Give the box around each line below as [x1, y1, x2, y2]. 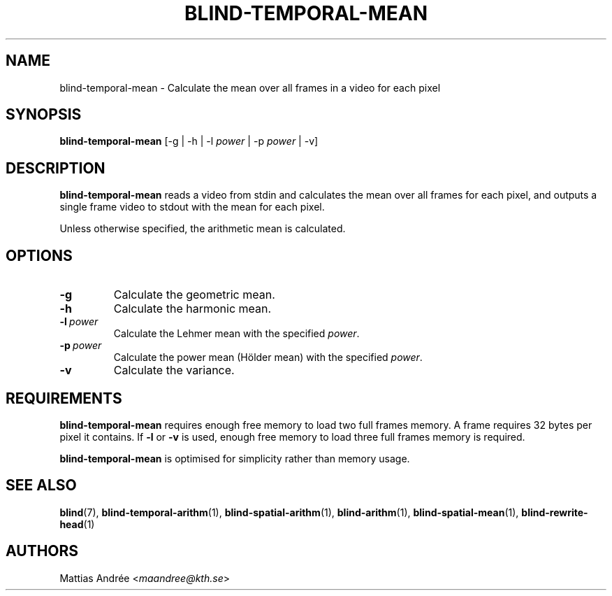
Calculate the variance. [113, 363, 235, 378]
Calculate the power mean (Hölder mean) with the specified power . [113, 351, 423, 364]
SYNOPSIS [6, 106, 82, 124]
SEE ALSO [6, 476, 77, 495]
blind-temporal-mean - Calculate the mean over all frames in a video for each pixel [59, 81, 441, 94]
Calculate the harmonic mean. [113, 301, 272, 316]
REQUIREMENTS [6, 389, 122, 407]
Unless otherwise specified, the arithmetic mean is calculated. [59, 222, 346, 235]
